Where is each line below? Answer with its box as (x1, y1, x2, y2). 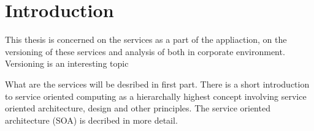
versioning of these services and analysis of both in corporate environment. (5, 45, 285, 58)
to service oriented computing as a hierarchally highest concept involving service (5, 89, 307, 102)
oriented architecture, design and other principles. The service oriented (5, 102, 270, 114)
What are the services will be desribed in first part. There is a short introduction (5, 77, 310, 90)
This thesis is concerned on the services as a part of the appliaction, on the (5, 33, 287, 46)
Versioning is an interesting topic (5, 57, 129, 70)
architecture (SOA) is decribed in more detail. (5, 113, 178, 126)
